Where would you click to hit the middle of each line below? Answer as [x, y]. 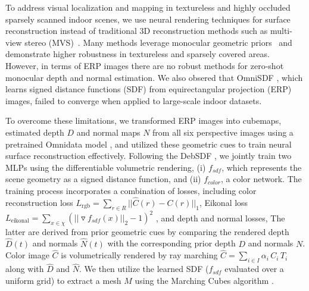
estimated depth [35, 132]
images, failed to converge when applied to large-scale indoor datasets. [134, 100]
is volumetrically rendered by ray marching [139, 255]
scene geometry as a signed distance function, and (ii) [103, 179]
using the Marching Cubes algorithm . [204, 281]
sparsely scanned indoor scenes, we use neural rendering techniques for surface [148, 19]
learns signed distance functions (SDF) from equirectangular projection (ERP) [149, 89]
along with [25, 269]
